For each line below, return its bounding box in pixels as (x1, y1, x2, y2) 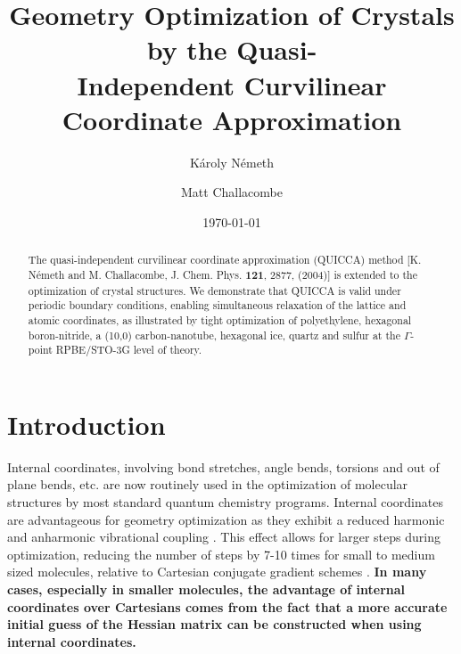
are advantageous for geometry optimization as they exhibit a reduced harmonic (7, 510, 445, 528)
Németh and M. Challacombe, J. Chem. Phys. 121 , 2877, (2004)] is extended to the (28, 266, 417, 282)
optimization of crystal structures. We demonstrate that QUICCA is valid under (28, 282, 401, 298)
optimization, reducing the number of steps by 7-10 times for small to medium (7, 544, 435, 563)
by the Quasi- (146, 31, 317, 68)
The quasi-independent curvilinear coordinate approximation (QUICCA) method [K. (28, 252, 422, 267)
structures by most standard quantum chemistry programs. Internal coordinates (7, 492, 443, 511)
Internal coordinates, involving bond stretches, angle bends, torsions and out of (7, 457, 440, 476)
